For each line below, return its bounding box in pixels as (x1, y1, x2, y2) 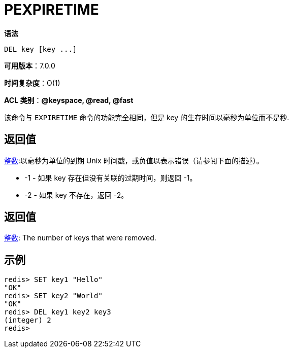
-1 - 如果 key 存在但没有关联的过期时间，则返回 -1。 (24, 173, 197, 182)
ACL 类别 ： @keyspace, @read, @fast (4, 95, 134, 104)
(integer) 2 (4, 316, 51, 325)
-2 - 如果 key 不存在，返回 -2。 (24, 190, 128, 199)
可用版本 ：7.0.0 (4, 61, 55, 70)
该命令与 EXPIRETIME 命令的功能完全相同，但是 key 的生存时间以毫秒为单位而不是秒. (4, 113, 289, 122)
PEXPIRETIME (4, 1, 99, 18)
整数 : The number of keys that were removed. (4, 233, 156, 242)
